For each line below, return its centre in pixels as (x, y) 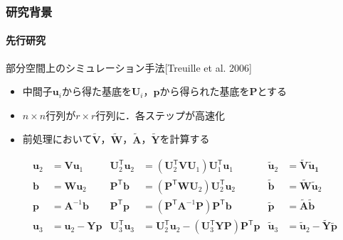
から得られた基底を (205, 91)
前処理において (57, 139)
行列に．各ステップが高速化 (160, 115)
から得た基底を (96, 91)
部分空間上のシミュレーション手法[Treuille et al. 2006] (129, 67)
